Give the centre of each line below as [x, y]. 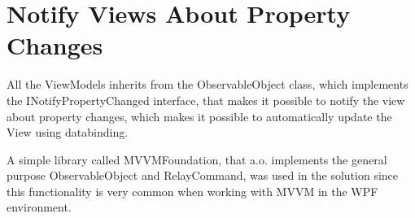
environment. [39, 207]
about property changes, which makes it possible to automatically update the [199, 116]
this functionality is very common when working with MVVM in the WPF [192, 191]
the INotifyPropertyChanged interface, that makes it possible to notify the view [206, 100]
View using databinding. [68, 132]
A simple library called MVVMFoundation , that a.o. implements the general [197, 159]
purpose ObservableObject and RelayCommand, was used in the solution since [203, 175]
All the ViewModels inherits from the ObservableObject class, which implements [207, 84]
